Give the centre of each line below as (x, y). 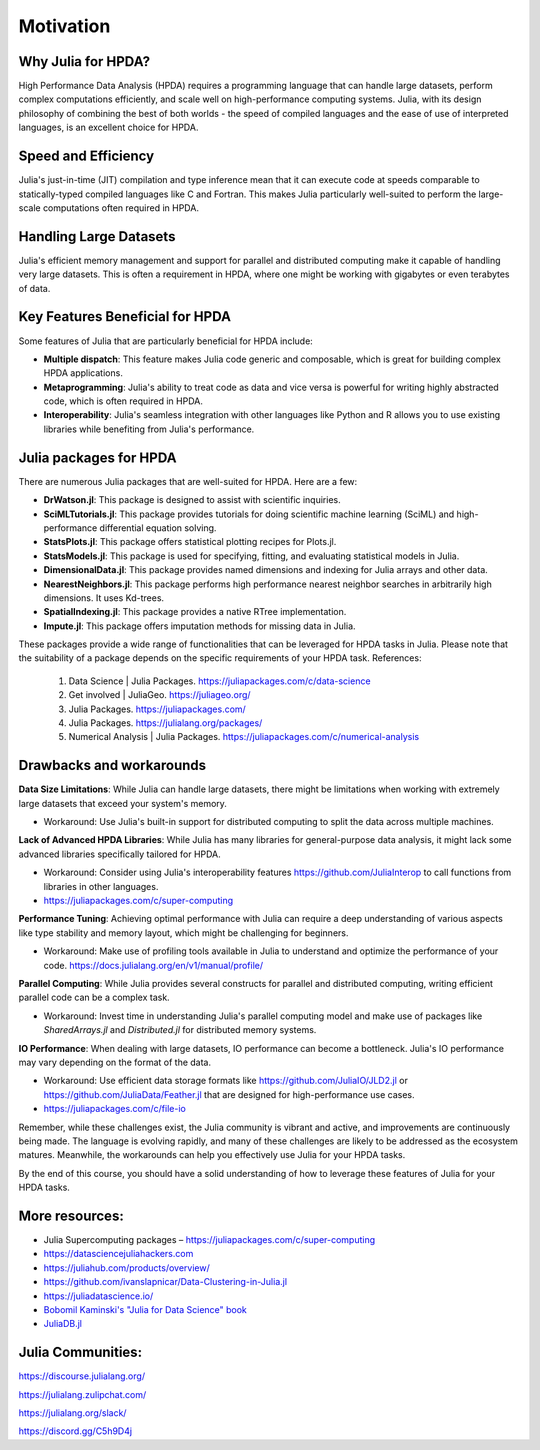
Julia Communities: (80, 1352)
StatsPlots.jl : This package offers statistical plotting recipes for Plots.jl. (190, 542)
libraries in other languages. (101, 886)
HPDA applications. (83, 373)
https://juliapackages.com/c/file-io (115, 1109)
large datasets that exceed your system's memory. (122, 803)
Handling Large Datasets (97, 236)
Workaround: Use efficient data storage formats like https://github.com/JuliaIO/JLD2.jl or (226, 1081)
